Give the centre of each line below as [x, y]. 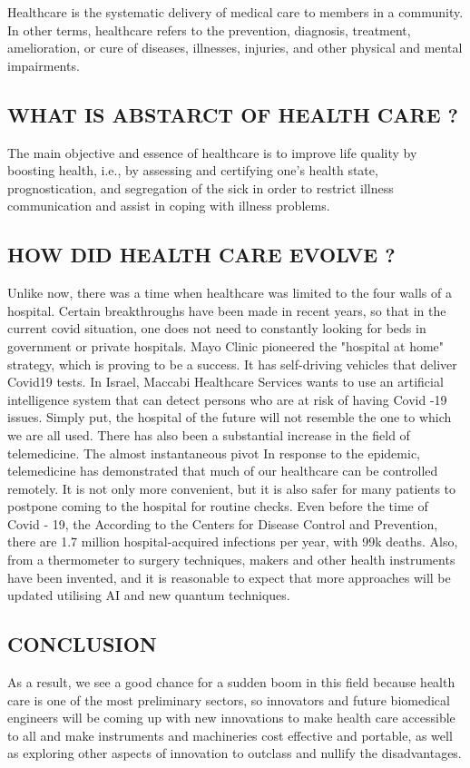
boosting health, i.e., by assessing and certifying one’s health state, [193, 170]
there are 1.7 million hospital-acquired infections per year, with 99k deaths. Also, [233, 542]
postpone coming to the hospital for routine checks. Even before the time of [218, 506]
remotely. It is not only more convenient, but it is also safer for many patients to [232, 488]
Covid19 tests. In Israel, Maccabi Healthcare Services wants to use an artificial [225, 382]
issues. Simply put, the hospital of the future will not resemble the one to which [230, 417]
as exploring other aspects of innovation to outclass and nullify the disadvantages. [235, 753]
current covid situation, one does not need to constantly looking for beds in [217, 328]
